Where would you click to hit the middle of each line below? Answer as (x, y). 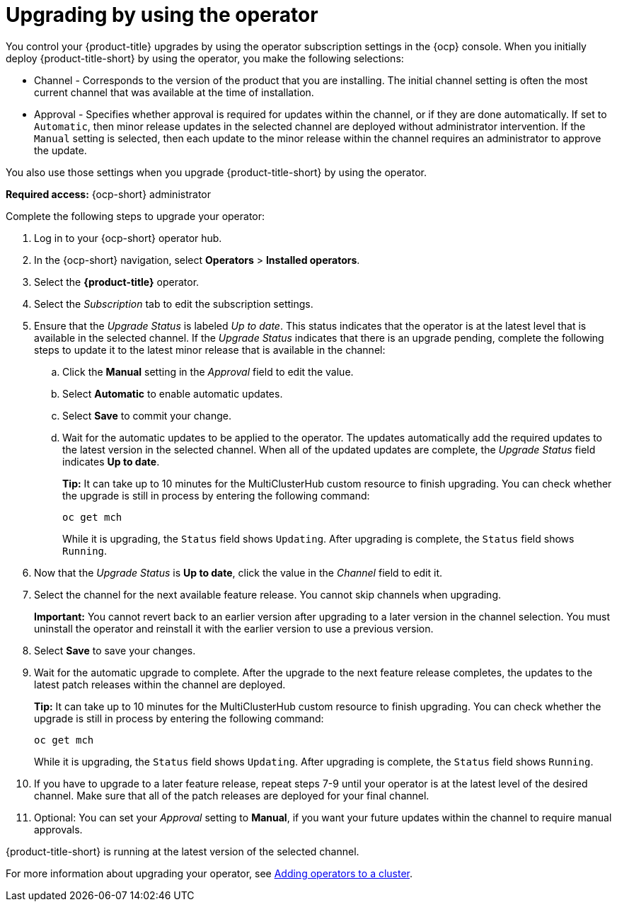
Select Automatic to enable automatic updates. (173, 393)
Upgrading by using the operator (162, 15)
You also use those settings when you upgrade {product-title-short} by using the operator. (216, 172)
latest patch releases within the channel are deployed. (160, 684)
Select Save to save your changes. (115, 650)
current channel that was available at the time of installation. (174, 92)
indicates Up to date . (111, 461)
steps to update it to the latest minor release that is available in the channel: (210, 349)
